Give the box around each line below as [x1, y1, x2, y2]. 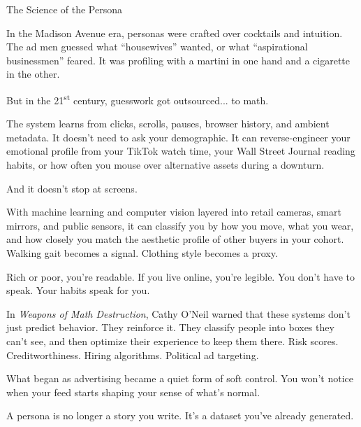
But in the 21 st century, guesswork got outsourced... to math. [6, 90, 269, 107]
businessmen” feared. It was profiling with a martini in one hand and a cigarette [6, 52, 351, 67]
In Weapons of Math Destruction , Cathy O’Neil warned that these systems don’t [6, 306, 351, 321]
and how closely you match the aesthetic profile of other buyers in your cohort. [6, 232, 344, 246]
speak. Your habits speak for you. [6, 283, 150, 297]
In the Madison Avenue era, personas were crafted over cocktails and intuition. [6, 25, 343, 40]
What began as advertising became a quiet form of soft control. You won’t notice [6, 371, 353, 386]
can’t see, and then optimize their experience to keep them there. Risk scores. [6, 333, 339, 348]
